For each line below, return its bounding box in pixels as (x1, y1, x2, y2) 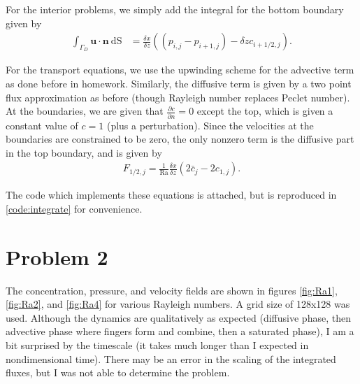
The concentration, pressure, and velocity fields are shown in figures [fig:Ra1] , (6, 283, 338, 297)
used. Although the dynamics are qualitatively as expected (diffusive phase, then (6, 310, 351, 325)
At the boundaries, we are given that (6, 104, 164, 118)
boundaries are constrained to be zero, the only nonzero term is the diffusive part (6, 131, 354, 146)
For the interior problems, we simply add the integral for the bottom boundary (6, 2, 344, 16)
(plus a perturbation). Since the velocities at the (106, 118, 314, 132)
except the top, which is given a (196, 104, 333, 118)
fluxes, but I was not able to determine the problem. (6, 365, 230, 380)
